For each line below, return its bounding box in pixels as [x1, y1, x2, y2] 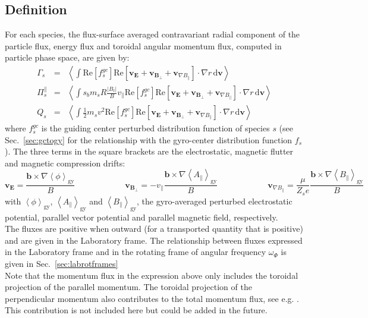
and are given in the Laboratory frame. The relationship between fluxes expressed [5, 234, 303, 246]
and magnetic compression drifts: [5, 156, 125, 169]
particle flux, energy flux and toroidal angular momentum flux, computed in [5, 39, 282, 52]
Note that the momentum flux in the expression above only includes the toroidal [5, 269, 298, 281]
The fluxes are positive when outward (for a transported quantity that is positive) [5, 222, 303, 235]
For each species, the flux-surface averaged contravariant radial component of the [5, 28, 300, 40]
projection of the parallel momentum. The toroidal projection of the [5, 281, 252, 293]
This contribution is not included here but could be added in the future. [5, 304, 268, 316]
